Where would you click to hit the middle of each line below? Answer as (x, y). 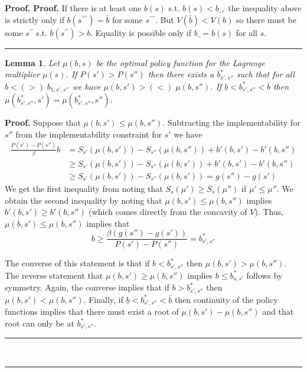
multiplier (22, 74)
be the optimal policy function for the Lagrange (180, 62)
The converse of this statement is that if (77, 263)
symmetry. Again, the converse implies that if (87, 287)
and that (278, 311)
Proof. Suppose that (43, 123)
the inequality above (265, 8)
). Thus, (269, 212)
